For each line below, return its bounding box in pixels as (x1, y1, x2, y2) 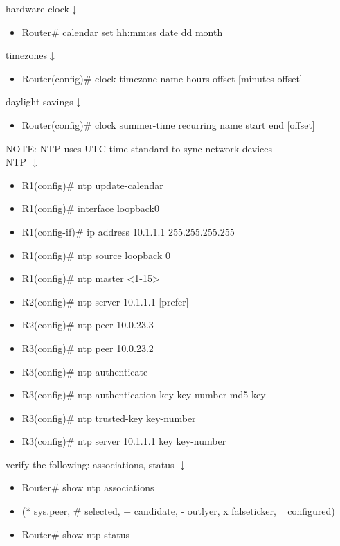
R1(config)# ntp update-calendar (21, 177, 163, 192)
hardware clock (6, 1, 69, 15)
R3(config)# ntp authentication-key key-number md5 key (21, 387, 266, 402)
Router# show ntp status (21, 527, 130, 541)
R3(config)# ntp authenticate (21, 364, 148, 378)
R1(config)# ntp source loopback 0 (21, 247, 170, 262)
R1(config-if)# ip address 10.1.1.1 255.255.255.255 (21, 224, 235, 238)
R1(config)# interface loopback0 (21, 201, 159, 215)
